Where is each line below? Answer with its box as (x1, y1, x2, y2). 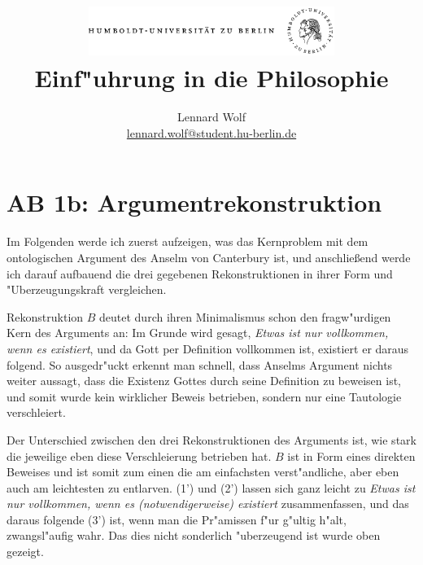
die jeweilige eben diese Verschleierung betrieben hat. (7, 447, 272, 464)
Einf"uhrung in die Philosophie (34, 61, 389, 94)
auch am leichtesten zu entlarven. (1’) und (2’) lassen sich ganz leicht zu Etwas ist (7, 479, 416, 496)
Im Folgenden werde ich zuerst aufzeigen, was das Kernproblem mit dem (7, 233, 368, 250)
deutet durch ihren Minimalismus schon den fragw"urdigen (99, 308, 391, 325)
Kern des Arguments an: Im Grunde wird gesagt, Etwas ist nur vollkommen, (7, 324, 389, 341)
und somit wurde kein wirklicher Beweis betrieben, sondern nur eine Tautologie (7, 388, 402, 405)
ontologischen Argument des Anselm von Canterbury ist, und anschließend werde (7, 248, 411, 265)
